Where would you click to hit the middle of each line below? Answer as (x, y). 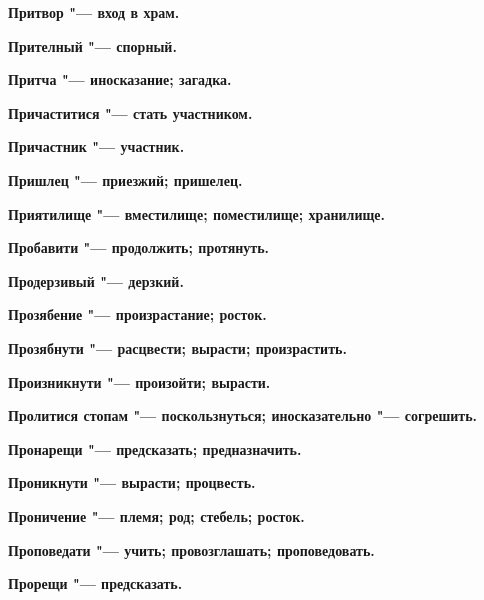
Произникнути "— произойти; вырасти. (139, 381)
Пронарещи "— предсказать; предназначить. (155, 448)
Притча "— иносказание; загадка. (120, 79)
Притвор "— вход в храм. (94, 12)
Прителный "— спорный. (92, 45)
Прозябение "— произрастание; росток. (137, 314)
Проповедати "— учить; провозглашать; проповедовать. (191, 549)
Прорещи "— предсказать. (95, 583)
